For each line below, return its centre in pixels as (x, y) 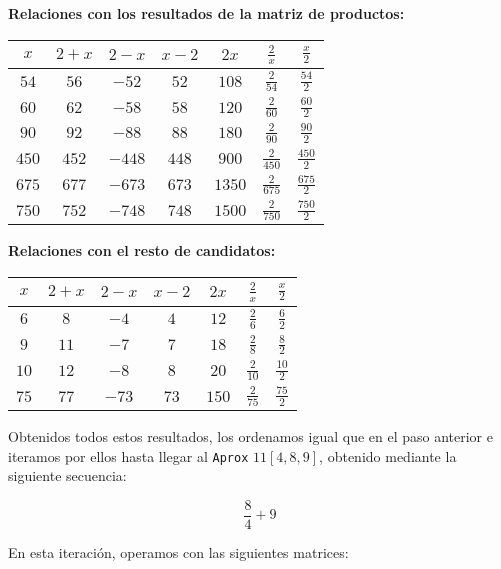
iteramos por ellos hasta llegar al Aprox (128, 455)
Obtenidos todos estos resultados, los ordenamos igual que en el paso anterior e (250, 435)
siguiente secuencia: (67, 475)
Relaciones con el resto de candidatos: (142, 250)
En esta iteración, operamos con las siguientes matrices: (178, 551)
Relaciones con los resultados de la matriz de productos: (206, 13)
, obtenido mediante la (388, 455)
